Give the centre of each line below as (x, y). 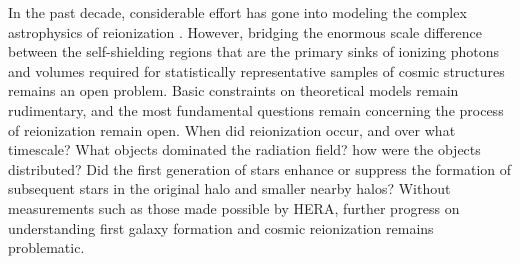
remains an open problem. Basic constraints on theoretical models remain (233, 90)
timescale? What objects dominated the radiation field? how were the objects (244, 149)
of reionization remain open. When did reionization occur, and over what (232, 129)
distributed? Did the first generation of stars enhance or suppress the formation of (260, 168)
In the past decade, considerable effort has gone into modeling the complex (237, 12)
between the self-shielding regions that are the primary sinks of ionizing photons (254, 51)
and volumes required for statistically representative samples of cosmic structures (256, 70)
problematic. (46, 247)
